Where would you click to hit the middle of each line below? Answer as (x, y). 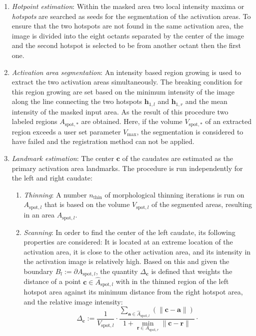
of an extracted (228, 121)
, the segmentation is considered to (190, 131)
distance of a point (52, 281)
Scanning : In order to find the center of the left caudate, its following (129, 232)
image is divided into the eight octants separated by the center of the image (128, 35)
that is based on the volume (87, 204)
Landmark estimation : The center (63, 158)
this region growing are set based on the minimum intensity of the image (123, 91)
